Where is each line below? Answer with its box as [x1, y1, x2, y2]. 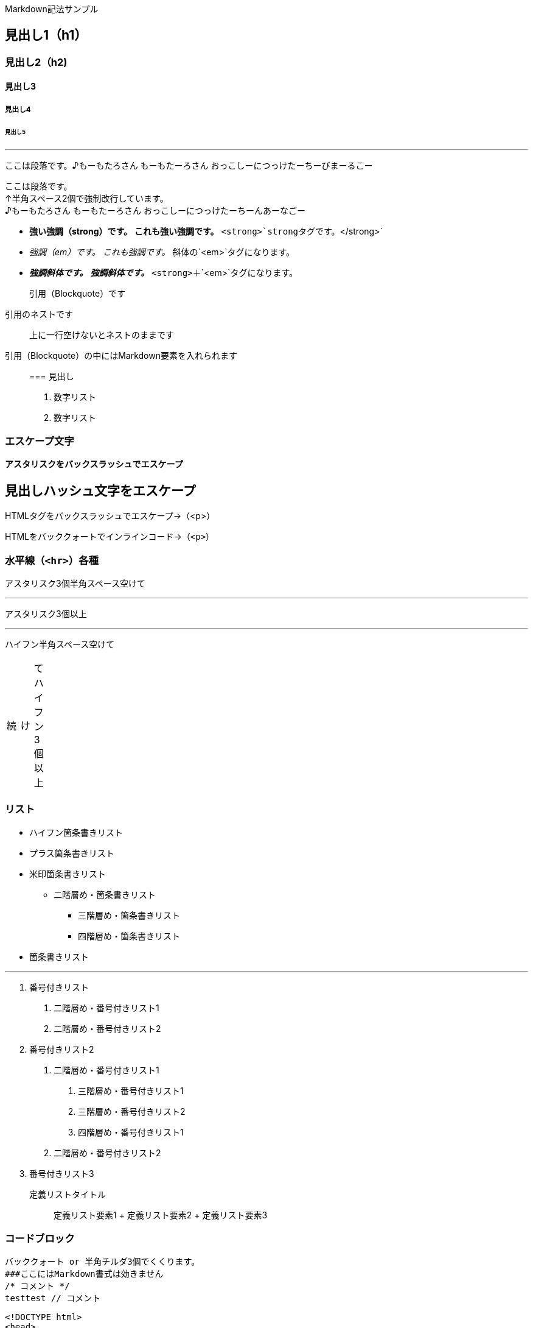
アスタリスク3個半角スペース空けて [5, 577, 145, 588]
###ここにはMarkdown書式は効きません [5, 1269, 164, 1279]
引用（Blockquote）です [29, 288, 126, 298]
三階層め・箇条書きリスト [78, 909, 180, 920]
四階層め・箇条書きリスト [78, 930, 180, 941]
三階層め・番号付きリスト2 [78, 1106, 186, 1117]
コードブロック [5, 1232, 75, 1245]
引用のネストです [5, 308, 73, 319]
